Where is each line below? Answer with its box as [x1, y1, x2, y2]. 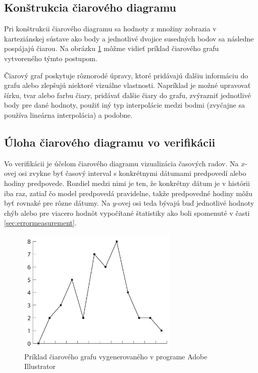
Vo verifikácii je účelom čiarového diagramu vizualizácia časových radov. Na [4, 158, 239, 168]
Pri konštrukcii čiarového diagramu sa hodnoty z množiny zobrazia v [4, 23, 217, 34]
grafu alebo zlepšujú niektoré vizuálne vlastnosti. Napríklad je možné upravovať [4, 80, 251, 90]
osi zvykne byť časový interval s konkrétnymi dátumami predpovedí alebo [18, 168, 246, 178]
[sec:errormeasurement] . [4, 217, 77, 228]
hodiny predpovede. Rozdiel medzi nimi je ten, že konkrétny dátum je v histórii [4, 177, 250, 188]
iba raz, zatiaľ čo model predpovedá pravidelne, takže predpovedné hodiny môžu [4, 188, 253, 198]
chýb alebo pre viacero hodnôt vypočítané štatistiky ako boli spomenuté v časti [4, 207, 250, 218]
